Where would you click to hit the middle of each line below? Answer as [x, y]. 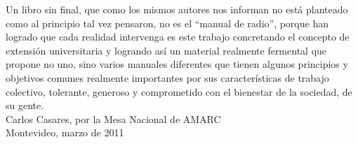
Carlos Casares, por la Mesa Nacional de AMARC [113, 118]
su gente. [25, 105]
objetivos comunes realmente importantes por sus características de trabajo [167, 77]
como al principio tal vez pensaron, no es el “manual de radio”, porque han [167, 23]
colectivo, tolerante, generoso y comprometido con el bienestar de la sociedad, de [179, 91]
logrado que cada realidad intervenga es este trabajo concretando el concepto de [178, 37]
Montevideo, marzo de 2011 [65, 132]
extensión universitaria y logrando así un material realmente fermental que [166, 50]
